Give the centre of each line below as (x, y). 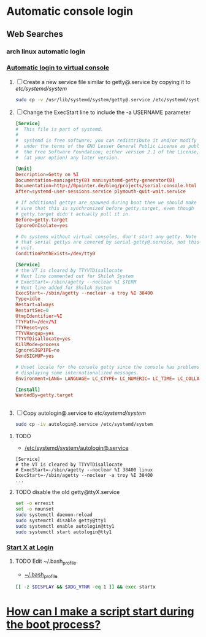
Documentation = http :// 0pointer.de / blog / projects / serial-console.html (106, 186)
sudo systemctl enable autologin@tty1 (65, 526)
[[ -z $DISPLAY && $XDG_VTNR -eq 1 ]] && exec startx (86, 587)
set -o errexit (35, 504)
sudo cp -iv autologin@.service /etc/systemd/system (84, 425)
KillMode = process (37, 345)
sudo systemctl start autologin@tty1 (63, 532)
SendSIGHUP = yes (35, 356)
